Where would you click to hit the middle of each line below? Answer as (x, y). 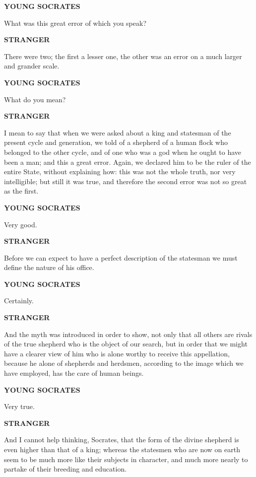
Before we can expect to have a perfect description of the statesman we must (121, 257)
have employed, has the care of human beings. (74, 373)
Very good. (21, 224)
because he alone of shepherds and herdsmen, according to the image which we (124, 363)
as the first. (21, 191)
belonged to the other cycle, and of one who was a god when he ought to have (123, 152)
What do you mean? (35, 99)
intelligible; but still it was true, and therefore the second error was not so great (126, 181)
